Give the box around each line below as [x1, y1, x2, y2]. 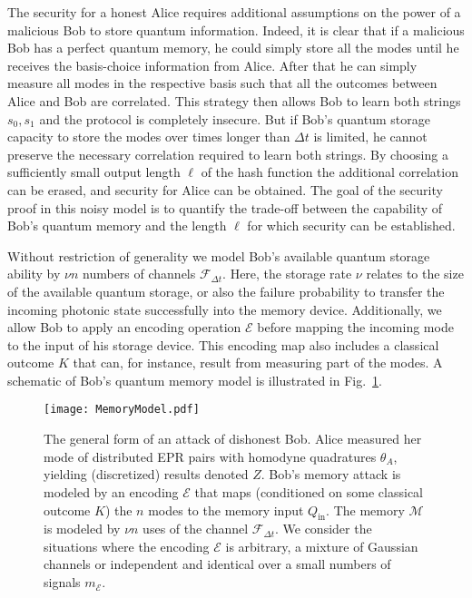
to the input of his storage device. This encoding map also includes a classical [7, 335, 439, 354]
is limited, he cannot [313, 127, 428, 146]
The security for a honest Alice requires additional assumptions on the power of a [7, 3, 461, 21]
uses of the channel [143, 519, 249, 538]
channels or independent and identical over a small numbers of [44, 554, 391, 573]
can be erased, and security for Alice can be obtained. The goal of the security [7, 180, 443, 199]
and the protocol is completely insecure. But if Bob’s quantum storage [39, 109, 430, 128]
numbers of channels [83, 264, 196, 283]
